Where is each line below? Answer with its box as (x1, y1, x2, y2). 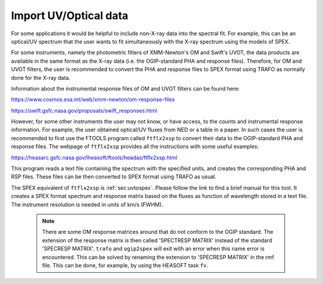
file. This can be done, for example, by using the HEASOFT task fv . (42, 261, 209, 268)
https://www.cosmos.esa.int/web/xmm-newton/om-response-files (11, 96, 175, 103)
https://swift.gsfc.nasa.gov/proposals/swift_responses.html (11, 107, 157, 114)
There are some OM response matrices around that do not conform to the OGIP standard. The (42, 229, 273, 236)
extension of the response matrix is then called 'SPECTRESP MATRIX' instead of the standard (42, 236, 272, 244)
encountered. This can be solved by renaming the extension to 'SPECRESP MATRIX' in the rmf (42, 254, 275, 261)
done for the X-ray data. (11, 74, 71, 81)
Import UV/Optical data (11, 9, 129, 22)
